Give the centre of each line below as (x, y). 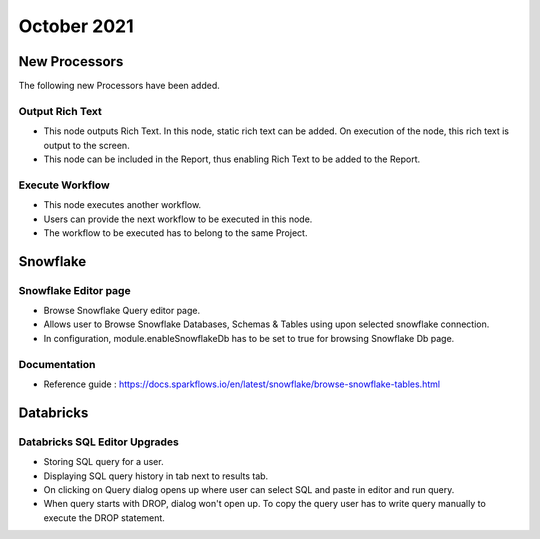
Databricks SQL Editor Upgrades (98, 442)
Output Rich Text (60, 111)
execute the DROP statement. (104, 517)
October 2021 (76, 26)
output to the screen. (86, 145)
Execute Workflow (64, 185)
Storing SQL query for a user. (103, 462)
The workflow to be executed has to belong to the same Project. (175, 232)
